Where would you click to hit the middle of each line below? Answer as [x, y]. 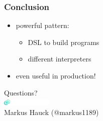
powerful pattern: [42, 25]
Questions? [21, 92]
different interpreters [60, 59]
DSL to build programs [64, 42]
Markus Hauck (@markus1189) [51, 112]
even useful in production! [56, 75]
